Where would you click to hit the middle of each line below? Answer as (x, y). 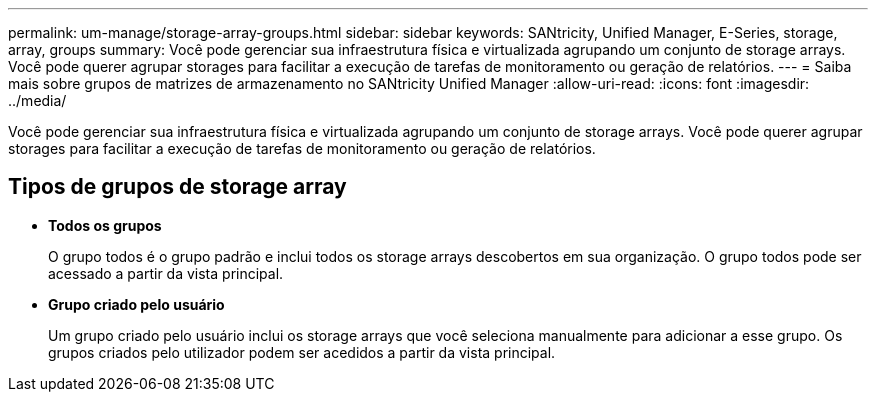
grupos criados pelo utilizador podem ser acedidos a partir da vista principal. (302, 352)
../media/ (37, 100)
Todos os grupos (105, 225)
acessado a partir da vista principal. (166, 273)
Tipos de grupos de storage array (177, 187)
